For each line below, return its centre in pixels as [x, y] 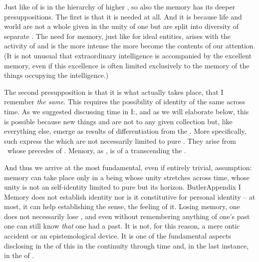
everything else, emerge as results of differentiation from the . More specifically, [125, 131]
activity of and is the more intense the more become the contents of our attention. [130, 46]
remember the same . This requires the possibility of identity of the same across [125, 102]
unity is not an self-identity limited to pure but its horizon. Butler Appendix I [123, 187]
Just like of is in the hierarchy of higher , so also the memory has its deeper [120, 6]
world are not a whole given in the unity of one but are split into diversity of [122, 26]
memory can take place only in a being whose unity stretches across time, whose [127, 177]
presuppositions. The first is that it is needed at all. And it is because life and [123, 16]
